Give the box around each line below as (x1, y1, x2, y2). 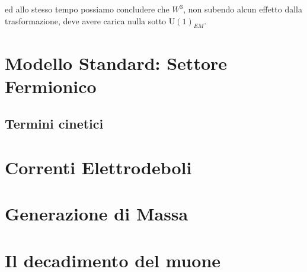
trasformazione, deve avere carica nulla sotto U (5, 14, 175, 27)
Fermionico (5, 73, 97, 98)
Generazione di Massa (5, 201, 188, 226)
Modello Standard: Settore (5, 50, 228, 75)
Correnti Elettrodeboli (5, 155, 192, 179)
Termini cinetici (5, 114, 104, 133)
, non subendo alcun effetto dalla (183, 3, 302, 15)
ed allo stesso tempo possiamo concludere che (5, 3, 170, 15)
